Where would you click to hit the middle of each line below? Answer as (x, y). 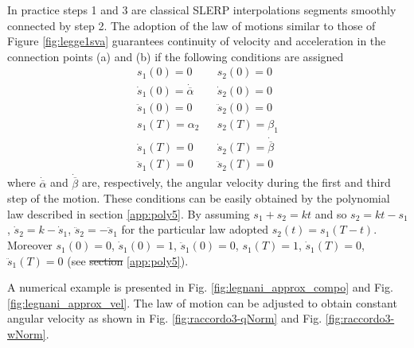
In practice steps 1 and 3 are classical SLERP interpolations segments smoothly (202, 10)
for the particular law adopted (195, 229)
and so (331, 213)
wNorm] (27, 334)
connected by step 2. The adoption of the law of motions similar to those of (191, 25)
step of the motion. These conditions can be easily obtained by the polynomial (199, 198)
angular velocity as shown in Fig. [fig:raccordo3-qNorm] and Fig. (165, 318)
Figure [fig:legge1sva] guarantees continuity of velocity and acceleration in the (197, 41)
